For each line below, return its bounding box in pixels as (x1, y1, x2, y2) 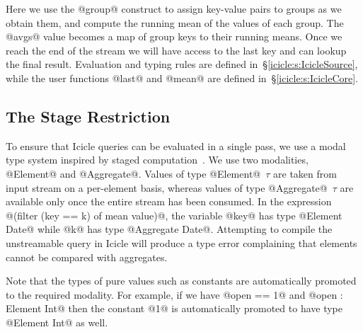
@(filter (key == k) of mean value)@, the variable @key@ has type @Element (6, 207, 342, 222)
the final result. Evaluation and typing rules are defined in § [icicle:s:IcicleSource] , (6, 57, 358, 71)
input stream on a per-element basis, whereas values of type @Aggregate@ (6, 180, 328, 195)
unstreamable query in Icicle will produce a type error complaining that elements (6, 235, 357, 250)
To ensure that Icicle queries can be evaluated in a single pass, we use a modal (6, 138, 346, 153)
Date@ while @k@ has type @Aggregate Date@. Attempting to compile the (6, 222, 333, 236)
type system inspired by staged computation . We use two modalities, (6, 152, 309, 167)
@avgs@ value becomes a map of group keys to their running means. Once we (6, 29, 342, 44)
